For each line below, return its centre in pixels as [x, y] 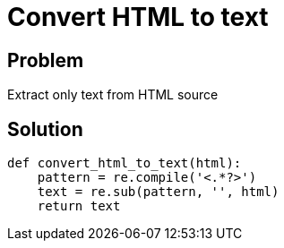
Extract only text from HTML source [113, 95]
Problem [46, 60]
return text [79, 206]
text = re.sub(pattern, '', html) [158, 192]
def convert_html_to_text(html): [125, 163]
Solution [45, 129]
